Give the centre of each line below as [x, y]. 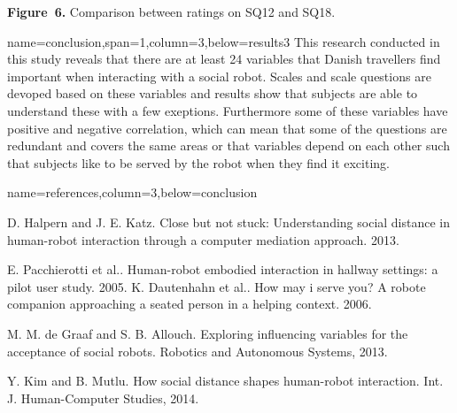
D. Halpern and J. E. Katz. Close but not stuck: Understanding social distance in [229, 222]
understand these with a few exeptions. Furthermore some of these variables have [228, 110]
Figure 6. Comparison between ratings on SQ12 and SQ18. [171, 11]
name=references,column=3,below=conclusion [132, 192]
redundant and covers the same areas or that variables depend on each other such [228, 145]
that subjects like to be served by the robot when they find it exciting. [198, 162]
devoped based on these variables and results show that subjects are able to [213, 93]
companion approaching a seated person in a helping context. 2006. [190, 304]
